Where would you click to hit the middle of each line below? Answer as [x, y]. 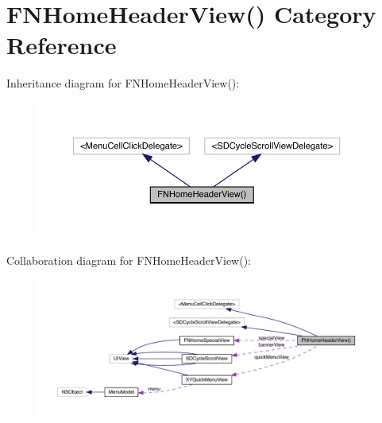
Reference [62, 45]
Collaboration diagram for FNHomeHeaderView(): [129, 260]
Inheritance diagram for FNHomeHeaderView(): [123, 83]
